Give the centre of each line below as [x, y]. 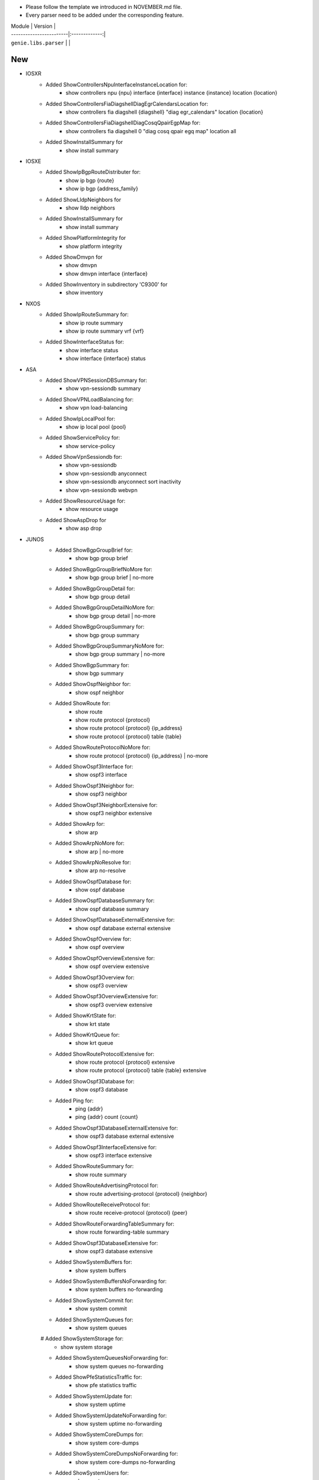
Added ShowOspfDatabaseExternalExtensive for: [115, 920]
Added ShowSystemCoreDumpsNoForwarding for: [117, 1454]
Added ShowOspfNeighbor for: [93, 684]
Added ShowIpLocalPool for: [80, 419]
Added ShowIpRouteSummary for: [87, 314]
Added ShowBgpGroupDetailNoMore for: [105, 607]
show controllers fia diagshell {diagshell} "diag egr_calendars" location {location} [165, 112]
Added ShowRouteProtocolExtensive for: [105, 1054]
